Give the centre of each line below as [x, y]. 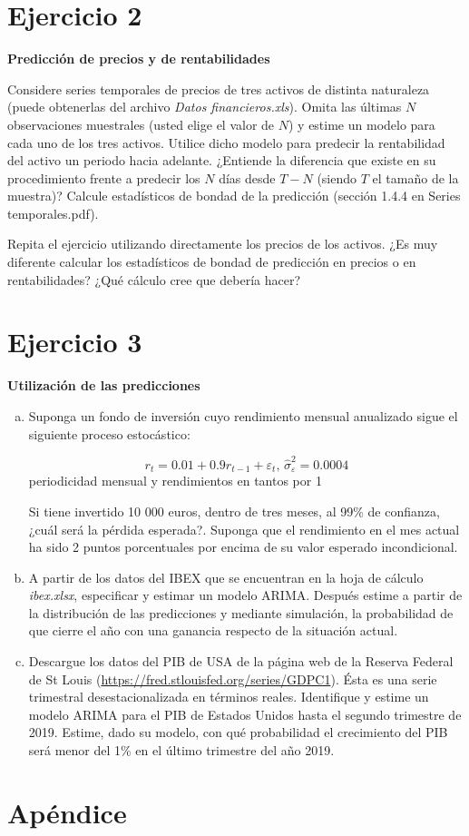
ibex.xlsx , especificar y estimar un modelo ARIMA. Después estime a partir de [245, 595]
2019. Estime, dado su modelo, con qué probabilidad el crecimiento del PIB [238, 732]
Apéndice [67, 812]
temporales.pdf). [53, 213]
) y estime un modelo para [362, 124]
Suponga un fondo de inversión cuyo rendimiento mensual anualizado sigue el [243, 415]
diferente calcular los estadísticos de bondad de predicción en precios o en [212, 262]
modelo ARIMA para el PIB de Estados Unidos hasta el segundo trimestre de [245, 714]
